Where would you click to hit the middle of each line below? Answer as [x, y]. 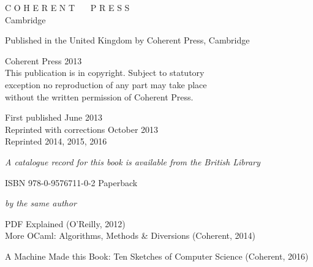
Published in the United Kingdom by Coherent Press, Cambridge [127, 40]
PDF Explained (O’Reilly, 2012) [65, 223]
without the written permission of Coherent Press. [99, 96]
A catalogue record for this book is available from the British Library [133, 161]
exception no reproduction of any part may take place [106, 84]
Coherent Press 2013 [43, 60]
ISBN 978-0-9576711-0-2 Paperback [71, 182]
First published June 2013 [54, 117]
